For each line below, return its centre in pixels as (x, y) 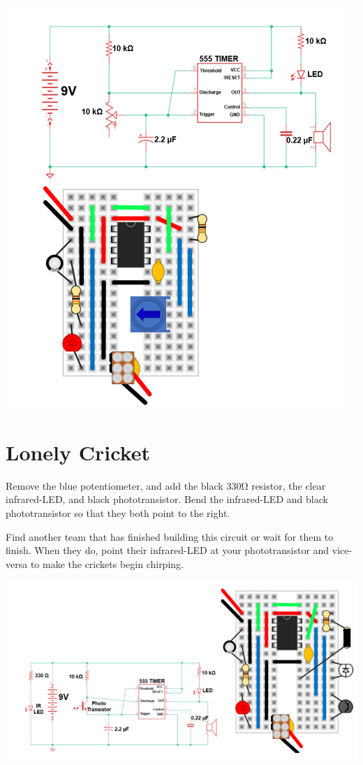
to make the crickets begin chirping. (107, 563)
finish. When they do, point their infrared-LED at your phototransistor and (168, 550)
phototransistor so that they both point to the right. (118, 512)
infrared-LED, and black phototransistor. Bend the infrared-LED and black (167, 499)
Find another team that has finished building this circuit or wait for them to (170, 536)
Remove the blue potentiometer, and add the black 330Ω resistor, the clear (166, 485)
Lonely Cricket (78, 452)
